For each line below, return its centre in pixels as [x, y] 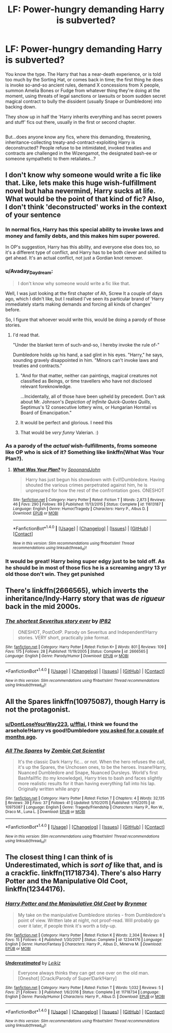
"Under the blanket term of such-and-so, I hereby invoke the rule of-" [86, 345]
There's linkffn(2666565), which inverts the [77, 590]
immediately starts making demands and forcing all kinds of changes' [79, 304]
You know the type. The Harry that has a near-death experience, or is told [83, 74]
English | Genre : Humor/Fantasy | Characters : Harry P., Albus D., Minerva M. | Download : [84, 944]
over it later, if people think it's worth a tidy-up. [67, 926]
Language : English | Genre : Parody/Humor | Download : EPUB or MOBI [67, 656]
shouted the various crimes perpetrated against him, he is [86, 485]
